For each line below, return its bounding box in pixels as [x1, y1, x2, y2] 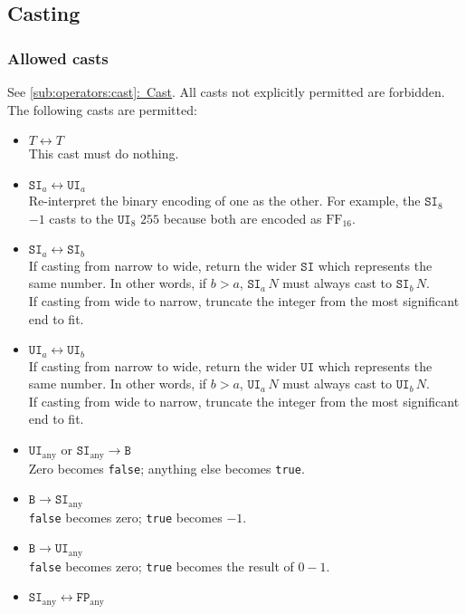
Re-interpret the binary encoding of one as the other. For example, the [28, 191, 421, 210]
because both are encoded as [163, 208, 322, 227]
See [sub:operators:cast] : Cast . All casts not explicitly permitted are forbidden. [7, 82, 445, 101]
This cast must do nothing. [28, 144, 179, 163]
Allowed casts [7, 46, 109, 69]
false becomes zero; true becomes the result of [28, 556, 294, 575]
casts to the [49, 208, 114, 227]
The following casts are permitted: [7, 100, 197, 119]
